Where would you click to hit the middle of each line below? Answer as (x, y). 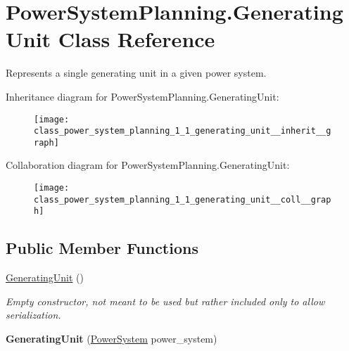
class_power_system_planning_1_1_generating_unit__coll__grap (183, 199)
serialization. (33, 315)
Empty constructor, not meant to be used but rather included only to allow (165, 301)
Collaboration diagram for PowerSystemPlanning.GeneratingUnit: (148, 165)
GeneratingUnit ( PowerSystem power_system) (112, 339)
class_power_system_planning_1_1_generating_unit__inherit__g (183, 131)
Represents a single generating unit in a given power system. (136, 73)
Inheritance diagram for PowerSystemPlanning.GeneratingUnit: (142, 96)
